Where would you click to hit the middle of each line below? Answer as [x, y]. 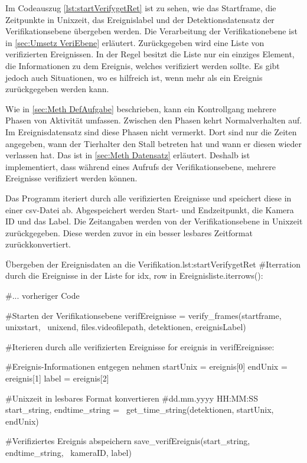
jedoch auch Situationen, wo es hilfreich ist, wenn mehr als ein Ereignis [134, 77]
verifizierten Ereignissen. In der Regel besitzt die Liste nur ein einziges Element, [150, 54]
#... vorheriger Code [43, 296]
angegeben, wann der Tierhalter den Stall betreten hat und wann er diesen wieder [153, 143]
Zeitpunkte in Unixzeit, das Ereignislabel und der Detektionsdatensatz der [140, 19]
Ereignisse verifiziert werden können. [71, 178]
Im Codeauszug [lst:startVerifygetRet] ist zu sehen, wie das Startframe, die [141, 8]
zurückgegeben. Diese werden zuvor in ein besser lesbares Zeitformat [129, 232]
